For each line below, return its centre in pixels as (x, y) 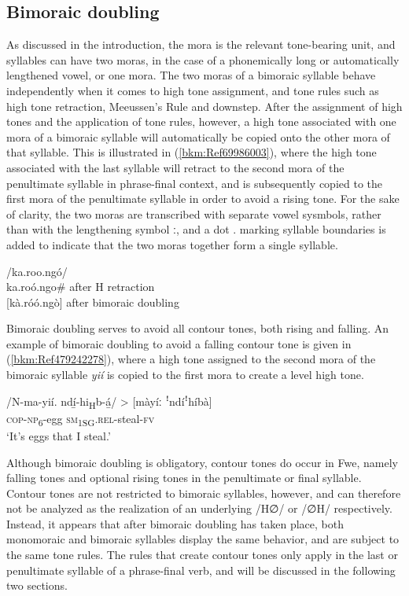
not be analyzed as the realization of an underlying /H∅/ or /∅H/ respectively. (199, 508)
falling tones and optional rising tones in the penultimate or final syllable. (184, 478)
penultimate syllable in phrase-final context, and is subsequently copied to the (195, 183)
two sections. (37, 585)
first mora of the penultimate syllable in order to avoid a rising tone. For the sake (203, 199)
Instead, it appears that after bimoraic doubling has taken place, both (175, 523)
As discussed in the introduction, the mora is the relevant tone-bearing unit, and (201, 44)
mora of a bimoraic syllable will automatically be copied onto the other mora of (198, 136)
